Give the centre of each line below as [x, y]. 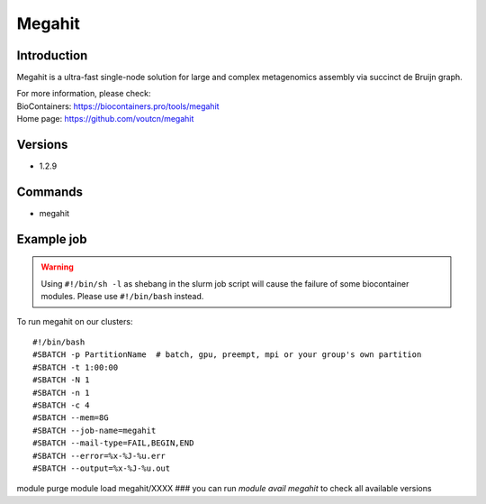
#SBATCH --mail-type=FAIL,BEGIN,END [113, 443]
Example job [52, 239]
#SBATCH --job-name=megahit [94, 430]
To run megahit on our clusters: [75, 321]
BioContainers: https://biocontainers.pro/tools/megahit [118, 106]
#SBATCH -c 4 [61, 405]
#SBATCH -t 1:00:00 [76, 367]
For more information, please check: [84, 94]
